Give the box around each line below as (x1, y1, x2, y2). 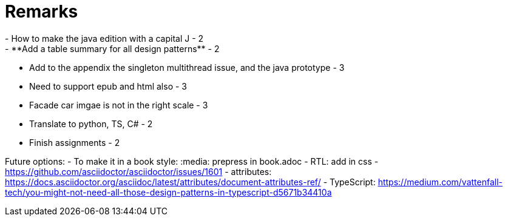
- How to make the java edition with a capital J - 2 (5, 33, 204, 44)
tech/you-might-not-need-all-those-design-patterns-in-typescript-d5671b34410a (5, 186, 332, 197)
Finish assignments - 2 (29, 137, 120, 148)
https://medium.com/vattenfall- (378, 176, 503, 187)
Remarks (5, 1, 78, 22)
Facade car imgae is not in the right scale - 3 (29, 99, 208, 110)
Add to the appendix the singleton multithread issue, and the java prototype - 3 (29, 62, 345, 73)
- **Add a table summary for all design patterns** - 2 (5, 43, 220, 54)
